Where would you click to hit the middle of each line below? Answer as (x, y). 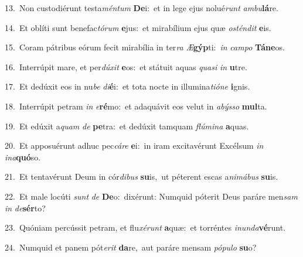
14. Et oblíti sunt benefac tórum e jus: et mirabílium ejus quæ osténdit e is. (138, 27)
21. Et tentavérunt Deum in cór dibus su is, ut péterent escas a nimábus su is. (142, 177)
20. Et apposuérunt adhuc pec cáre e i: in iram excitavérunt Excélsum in (134, 145)
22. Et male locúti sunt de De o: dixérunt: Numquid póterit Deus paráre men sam (151, 196)
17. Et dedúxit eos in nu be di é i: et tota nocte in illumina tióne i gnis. (127, 86)
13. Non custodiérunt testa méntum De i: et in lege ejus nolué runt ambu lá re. (142, 8)
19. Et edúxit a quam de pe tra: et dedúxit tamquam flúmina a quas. (127, 126)
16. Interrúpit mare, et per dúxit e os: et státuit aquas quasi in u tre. (126, 66)
